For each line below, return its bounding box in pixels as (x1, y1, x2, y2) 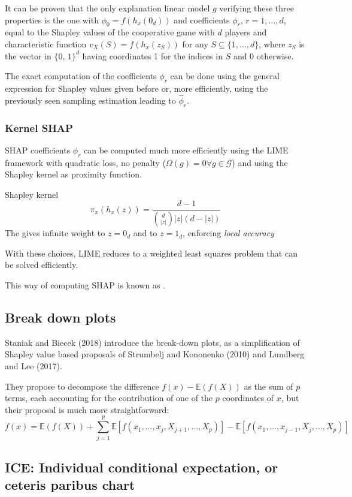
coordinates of (222, 391, 274, 404)
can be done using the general (170, 70, 280, 82)
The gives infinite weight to (5, 227, 105, 239)
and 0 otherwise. (233, 49, 294, 62)
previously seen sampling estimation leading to (5, 94, 176, 106)
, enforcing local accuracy (183, 227, 274, 239)
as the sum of (244, 379, 293, 392)
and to (133, 227, 157, 239)
